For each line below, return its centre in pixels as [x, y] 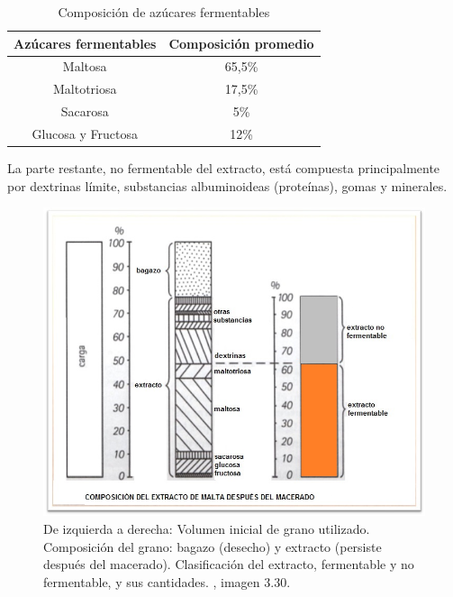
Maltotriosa [85, 89]
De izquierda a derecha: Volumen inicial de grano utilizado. [207, 529]
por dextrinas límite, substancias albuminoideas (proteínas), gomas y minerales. [227, 185]
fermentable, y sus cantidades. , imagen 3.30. [167, 581]
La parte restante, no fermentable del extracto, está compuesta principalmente [224, 168]
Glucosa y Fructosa [85, 133]
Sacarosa [85, 111]
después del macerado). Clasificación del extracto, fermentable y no [229, 564]
